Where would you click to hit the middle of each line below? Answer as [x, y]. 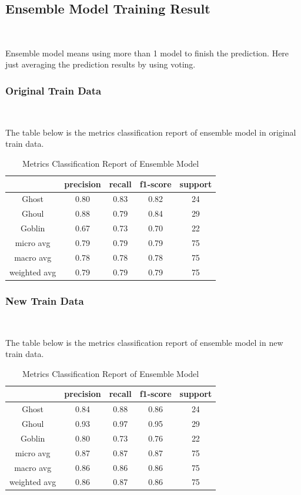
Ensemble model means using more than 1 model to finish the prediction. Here [147, 53]
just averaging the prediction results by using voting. [101, 64]
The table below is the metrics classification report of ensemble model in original [151, 132]
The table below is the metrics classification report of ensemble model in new [144, 342]
